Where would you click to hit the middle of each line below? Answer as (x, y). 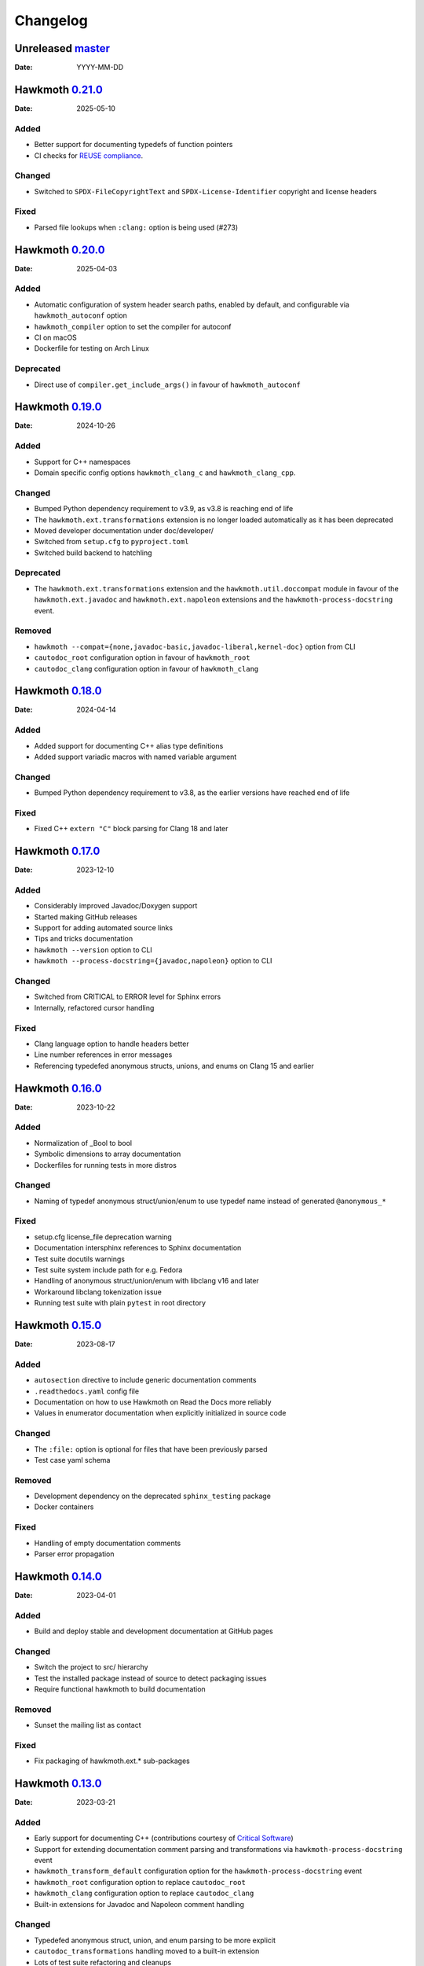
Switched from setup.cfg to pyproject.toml (111, 542)
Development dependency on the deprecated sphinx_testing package (152, 1496)
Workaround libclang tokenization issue (98, 1292)
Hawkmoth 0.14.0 (58, 1576)
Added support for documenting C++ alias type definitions (129, 746)
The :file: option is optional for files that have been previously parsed (151, 1449)
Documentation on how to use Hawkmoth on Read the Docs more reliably (153, 1402)
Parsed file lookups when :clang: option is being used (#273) (136, 227)
